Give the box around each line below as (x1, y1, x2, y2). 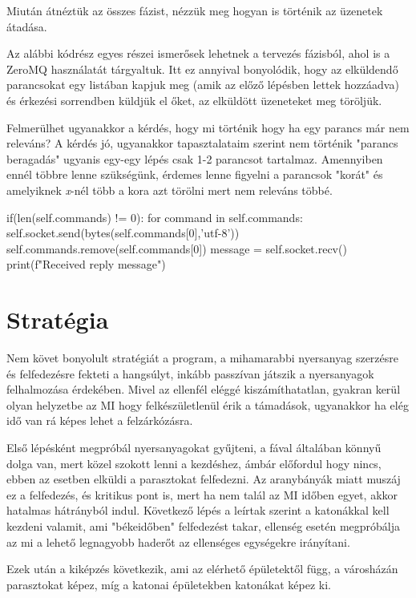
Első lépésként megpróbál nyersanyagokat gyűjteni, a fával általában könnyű (6, 439, 382, 455)
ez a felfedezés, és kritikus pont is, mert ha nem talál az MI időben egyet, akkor (6, 486, 398, 503)
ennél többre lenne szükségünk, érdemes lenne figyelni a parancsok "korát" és (6, 166, 383, 183)
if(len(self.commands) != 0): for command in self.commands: (6, 208, 303, 225)
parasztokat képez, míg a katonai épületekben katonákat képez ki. (6, 576, 331, 592)
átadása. (6, 18, 47, 34)
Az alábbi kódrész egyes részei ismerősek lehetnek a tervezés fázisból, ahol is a (6, 45, 390, 62)
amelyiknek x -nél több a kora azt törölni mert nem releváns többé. (6, 181, 333, 198)
